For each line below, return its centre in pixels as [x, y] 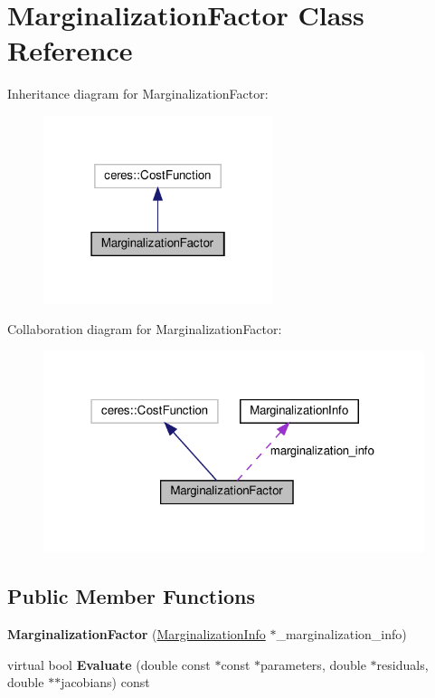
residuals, [402, 664]
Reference [70, 50]
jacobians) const [105, 682]
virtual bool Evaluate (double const [109, 664]
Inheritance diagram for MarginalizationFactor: [138, 94]
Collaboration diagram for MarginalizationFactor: [145, 329]
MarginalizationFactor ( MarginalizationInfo [137, 634]
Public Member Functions [131, 596]
